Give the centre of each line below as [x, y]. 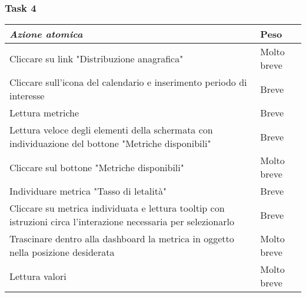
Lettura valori [38, 276]
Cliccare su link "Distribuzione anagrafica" [97, 58]
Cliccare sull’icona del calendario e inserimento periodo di [128, 82]
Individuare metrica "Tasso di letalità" [88, 191]
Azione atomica [46, 34]
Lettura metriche [44, 113]
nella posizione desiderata [62, 252]
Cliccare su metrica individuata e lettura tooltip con [117, 208]
